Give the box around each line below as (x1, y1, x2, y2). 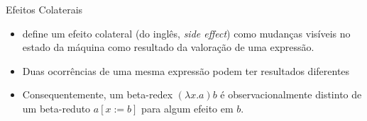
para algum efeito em (141, 100, 234, 115)
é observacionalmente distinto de (220, 87, 362, 102)
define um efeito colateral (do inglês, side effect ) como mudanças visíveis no (22, 25, 351, 40)
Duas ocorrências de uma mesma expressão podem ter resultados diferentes (22, 63, 350, 78)
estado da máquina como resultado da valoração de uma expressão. (22, 40, 314, 54)
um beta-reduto (22, 100, 91, 115)
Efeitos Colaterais (6, 2, 83, 16)
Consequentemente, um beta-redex (22, 87, 173, 102)
